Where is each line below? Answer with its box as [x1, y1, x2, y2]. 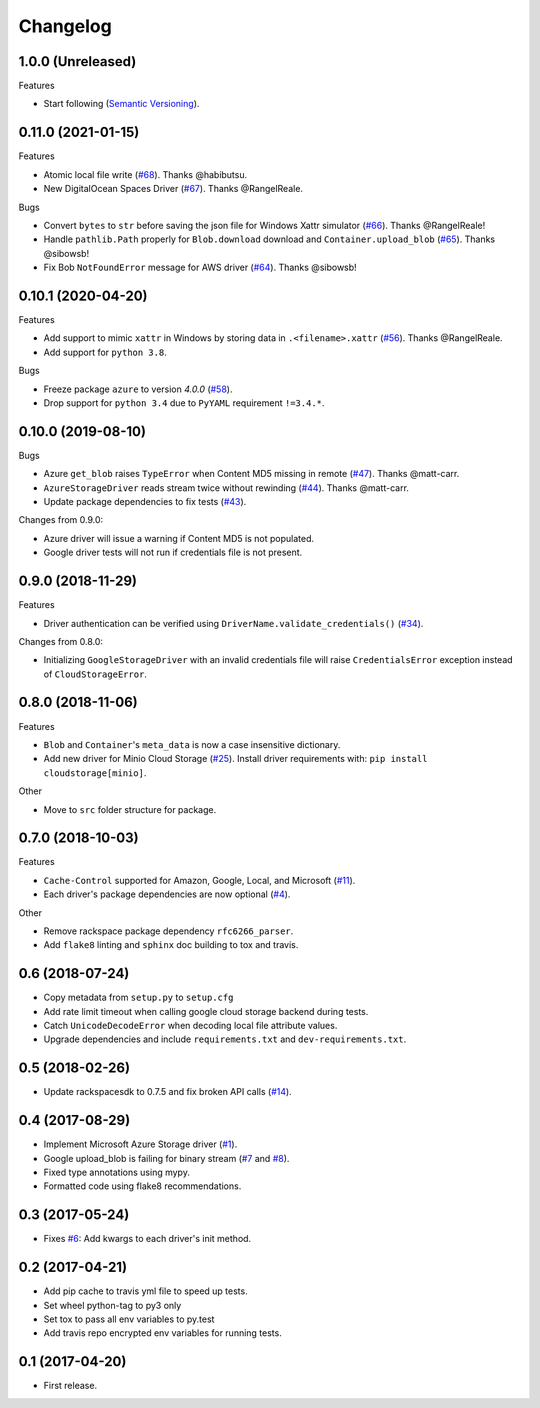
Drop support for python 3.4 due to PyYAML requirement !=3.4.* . [43, 396, 325, 409]
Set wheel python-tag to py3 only [43, 1299, 182, 1311]
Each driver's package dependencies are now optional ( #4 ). [43, 888, 291, 900]
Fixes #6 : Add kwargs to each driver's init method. [43, 1233, 252, 1245]
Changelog [18, 15, 112, 37]
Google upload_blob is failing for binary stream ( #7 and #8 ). [43, 1152, 290, 1164]
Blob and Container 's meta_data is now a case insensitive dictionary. [43, 738, 341, 750]
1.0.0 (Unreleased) [18, 53, 137, 70]
